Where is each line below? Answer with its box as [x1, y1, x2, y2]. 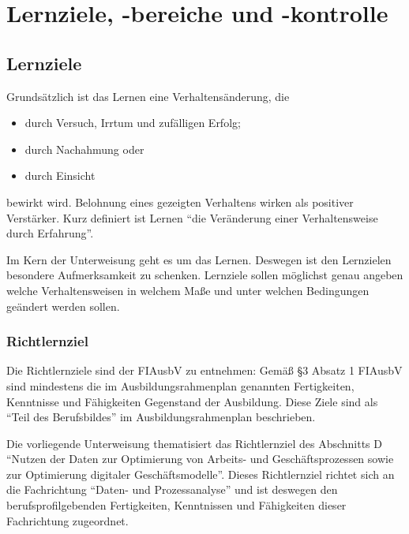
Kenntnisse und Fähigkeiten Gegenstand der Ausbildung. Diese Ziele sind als [6, 393, 378, 409]
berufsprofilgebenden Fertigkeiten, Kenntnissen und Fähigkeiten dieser [6, 497, 347, 513]
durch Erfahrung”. [6, 225, 94, 241]
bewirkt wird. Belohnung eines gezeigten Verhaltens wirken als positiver [6, 193, 354, 210]
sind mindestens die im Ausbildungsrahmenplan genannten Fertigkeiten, [6, 377, 355, 394]
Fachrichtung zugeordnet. [6, 512, 129, 528]
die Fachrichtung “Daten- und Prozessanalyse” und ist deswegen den [6, 481, 338, 498]
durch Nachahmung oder [24, 140, 144, 157]
